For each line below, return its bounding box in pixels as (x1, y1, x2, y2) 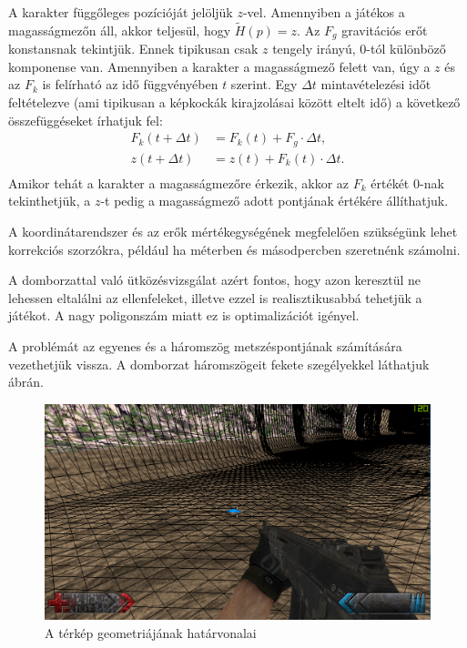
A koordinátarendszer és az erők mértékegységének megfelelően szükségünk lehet (8, 221, 458, 240)
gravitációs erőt (341, 20, 428, 39)
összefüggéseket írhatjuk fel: (8, 110, 163, 129)
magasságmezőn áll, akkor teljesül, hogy (8, 20, 231, 39)
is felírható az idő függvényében (42, 75, 218, 94)
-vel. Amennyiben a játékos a (242, 3, 405, 21)
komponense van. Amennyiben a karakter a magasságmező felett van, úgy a (8, 56, 431, 76)
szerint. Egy (230, 75, 298, 94)
